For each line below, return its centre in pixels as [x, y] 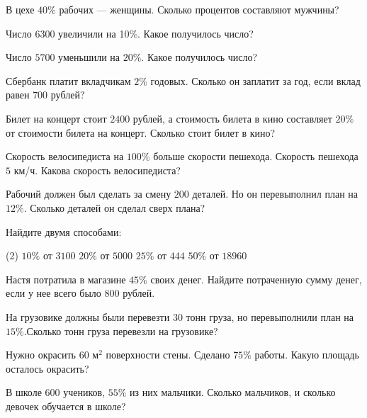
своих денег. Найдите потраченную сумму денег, [256, 279]
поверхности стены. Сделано [168, 355]
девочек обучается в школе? [66, 406]
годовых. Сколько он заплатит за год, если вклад [255, 80]
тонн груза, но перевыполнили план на [270, 316]
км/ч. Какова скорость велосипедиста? [97, 170]
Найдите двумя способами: [64, 231]
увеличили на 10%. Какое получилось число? [156, 33]
